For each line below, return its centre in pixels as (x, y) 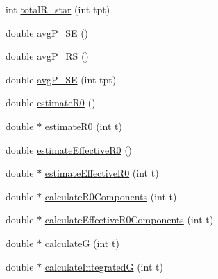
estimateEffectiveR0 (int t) (102, 173)
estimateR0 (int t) (83, 126)
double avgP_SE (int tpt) (61, 79)
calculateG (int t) (82, 242)
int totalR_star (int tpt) (58, 9)
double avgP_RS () (47, 56)
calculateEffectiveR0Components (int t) (129, 220)
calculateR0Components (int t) (111, 196)
